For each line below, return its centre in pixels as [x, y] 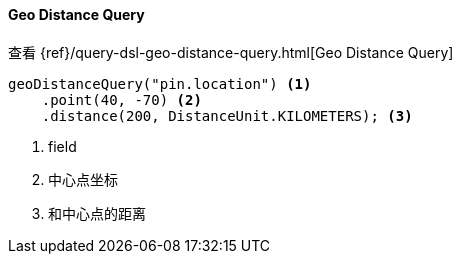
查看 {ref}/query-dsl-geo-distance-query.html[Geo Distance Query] [231, 52]
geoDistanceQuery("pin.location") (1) [160, 83]
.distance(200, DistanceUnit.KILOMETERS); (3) [227, 115]
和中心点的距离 [97, 213]
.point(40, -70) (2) [121, 99]
